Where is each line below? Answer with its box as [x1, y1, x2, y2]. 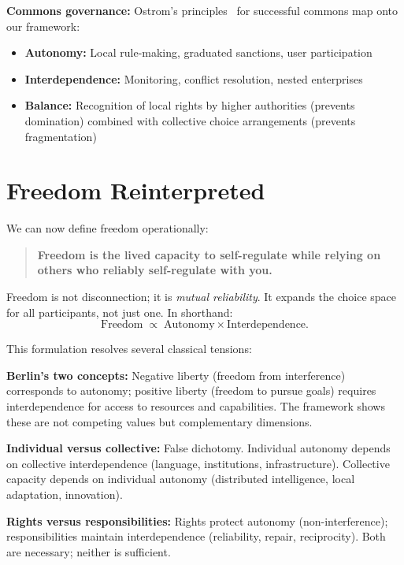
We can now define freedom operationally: [6, 220, 209, 236]
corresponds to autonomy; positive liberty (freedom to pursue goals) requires [6, 382, 376, 399]
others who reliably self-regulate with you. [37, 262, 272, 278]
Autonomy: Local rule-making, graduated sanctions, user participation [24, 44, 372, 61]
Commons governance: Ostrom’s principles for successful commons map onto [6, 2, 398, 18]
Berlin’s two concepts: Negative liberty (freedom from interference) [6, 366, 346, 383]
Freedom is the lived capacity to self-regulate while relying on [37, 246, 381, 262]
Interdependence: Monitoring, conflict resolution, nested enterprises [24, 70, 363, 87]
